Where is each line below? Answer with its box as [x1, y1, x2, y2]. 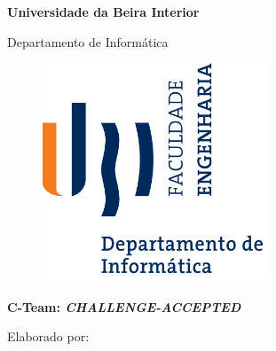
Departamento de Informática [7, 32, 169, 51]
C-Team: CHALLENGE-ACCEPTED [7, 297, 241, 316]
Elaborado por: [7, 327, 90, 346]
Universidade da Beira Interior [7, 3, 200, 20]
